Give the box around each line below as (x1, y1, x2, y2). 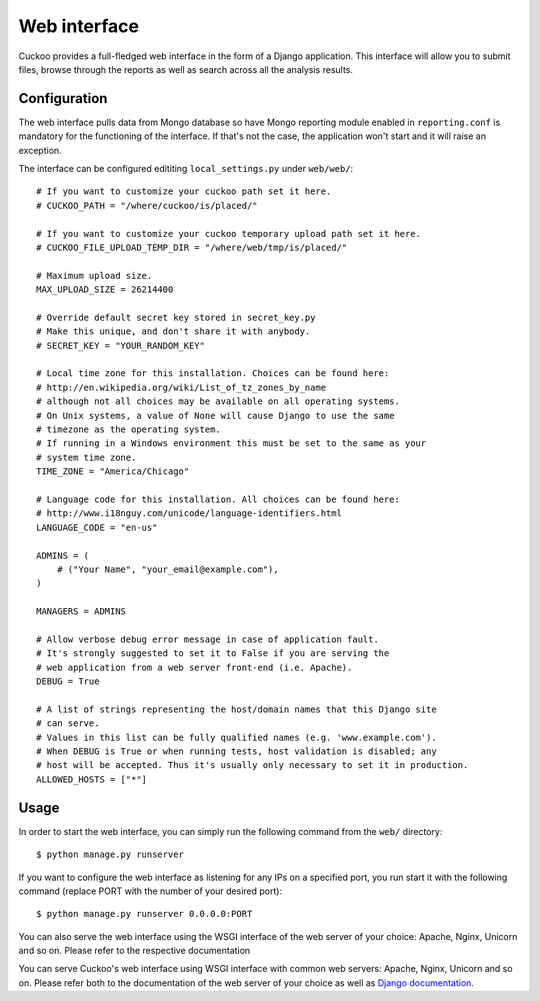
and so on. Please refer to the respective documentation (18, 945, 251, 957)
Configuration (18, 90, 108, 107)
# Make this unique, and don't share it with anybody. (36, 326, 311, 337)
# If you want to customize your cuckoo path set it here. (36, 186, 332, 197)
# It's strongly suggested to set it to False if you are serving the (36, 648, 390, 659)
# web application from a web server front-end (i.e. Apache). (36, 661, 353, 673)
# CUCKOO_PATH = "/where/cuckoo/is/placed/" (36, 200, 259, 211)
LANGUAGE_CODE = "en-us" (36, 521, 158, 533)
